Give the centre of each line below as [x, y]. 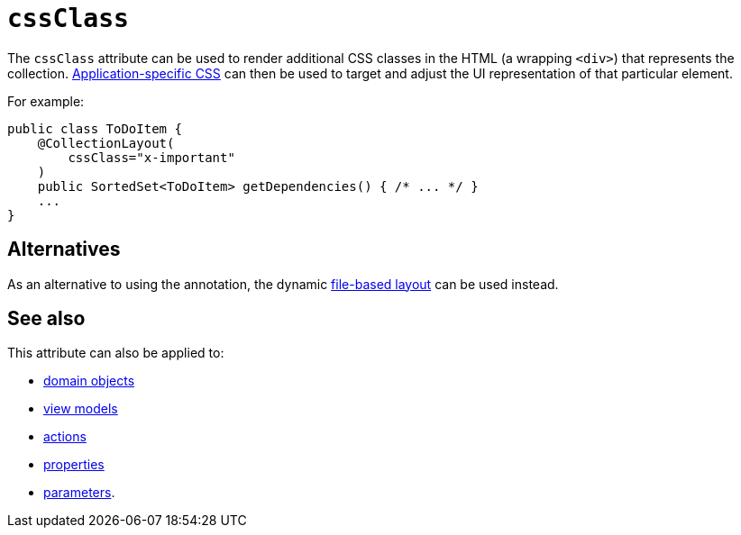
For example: [46, 101]
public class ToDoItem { [95, 128]
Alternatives [64, 249]
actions [65, 437]
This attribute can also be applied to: [116, 353]
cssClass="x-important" [151, 157]
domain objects [89, 381]
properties [74, 465]
